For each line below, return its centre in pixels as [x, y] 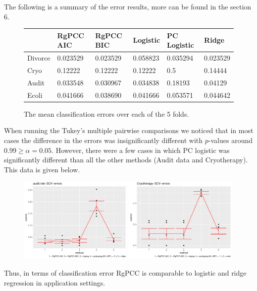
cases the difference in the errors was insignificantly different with [103, 140]
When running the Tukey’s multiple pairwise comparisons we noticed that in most [129, 130]
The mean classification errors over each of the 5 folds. [106, 113]
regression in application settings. [55, 282]
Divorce [39, 58]
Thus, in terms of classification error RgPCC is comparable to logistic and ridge [125, 272]
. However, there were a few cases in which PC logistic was [141, 150]
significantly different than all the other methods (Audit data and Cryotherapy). [126, 160]
